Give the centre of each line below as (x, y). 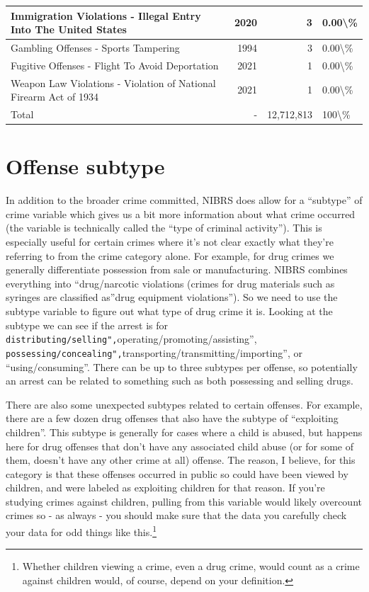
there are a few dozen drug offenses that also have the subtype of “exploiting (172, 418)
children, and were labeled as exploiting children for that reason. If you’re (165, 488)
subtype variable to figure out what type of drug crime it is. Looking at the (169, 311)
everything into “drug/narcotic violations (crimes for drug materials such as (170, 283)
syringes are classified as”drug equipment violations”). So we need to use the (172, 297)
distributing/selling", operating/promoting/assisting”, (131, 339)
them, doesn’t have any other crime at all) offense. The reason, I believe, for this (181, 460)
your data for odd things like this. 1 (81, 531)
